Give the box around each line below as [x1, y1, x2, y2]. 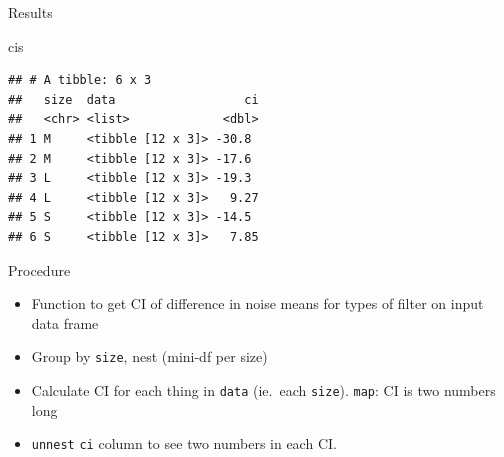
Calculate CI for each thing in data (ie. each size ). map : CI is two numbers [31, 379, 496, 400]
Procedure [8, 259, 71, 280]
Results [8, 2, 53, 22]
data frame [31, 312, 99, 333]
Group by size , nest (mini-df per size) [31, 346, 268, 367]
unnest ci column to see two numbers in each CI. [31, 433, 337, 454]
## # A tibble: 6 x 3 [8, 73, 152, 88]
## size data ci [8, 92, 259, 107]
